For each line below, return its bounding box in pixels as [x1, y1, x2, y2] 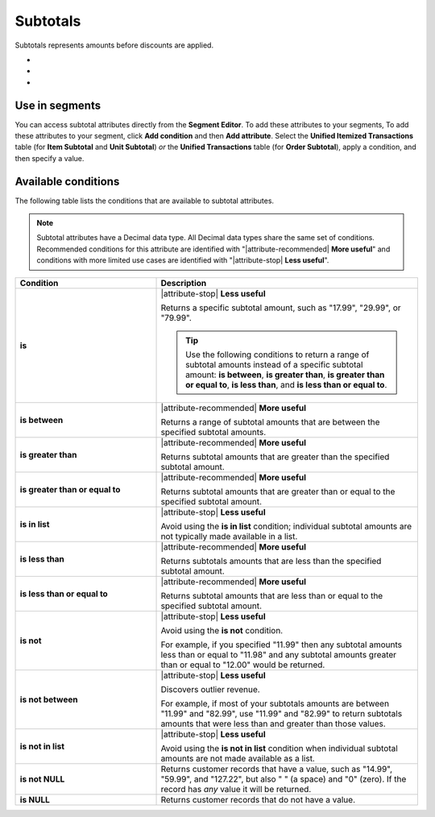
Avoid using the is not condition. [160, 624, 284, 636]
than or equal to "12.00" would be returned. [160, 659, 325, 670]
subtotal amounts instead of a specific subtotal [185, 359, 363, 370]
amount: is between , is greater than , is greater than [185, 369, 385, 380]
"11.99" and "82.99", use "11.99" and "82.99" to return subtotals [160, 707, 403, 719]
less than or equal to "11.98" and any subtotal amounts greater [160, 649, 397, 660]
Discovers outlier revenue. [160, 683, 261, 695]
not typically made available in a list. [160, 530, 298, 541]
